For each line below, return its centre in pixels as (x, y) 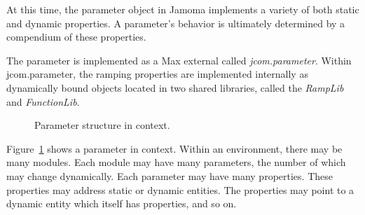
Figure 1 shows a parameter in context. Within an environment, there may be (174, 148)
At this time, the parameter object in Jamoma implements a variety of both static (183, 9)
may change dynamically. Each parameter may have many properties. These (170, 175)
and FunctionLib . (43, 101)
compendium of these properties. (76, 37)
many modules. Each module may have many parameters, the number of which (176, 162)
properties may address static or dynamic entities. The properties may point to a (180, 189)
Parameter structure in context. (102, 125)
